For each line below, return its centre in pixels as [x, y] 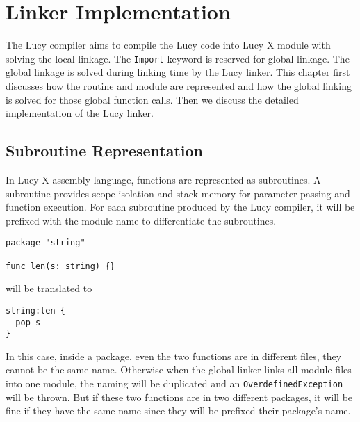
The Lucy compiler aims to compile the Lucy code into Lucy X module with [168, 45]
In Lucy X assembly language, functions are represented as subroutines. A [163, 179]
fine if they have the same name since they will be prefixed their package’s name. [178, 411]
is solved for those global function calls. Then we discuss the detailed [152, 99]
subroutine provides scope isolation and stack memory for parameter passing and [178, 193]
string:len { [35, 310]
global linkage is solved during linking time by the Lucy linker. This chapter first [178, 72]
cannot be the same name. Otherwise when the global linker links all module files [179, 370]
